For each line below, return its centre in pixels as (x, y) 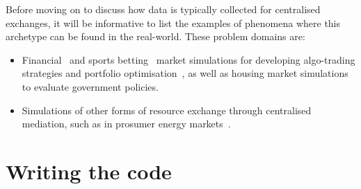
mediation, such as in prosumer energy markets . (126, 124)
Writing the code (89, 171)
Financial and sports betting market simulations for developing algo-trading (188, 59)
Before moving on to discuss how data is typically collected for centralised (163, 9)
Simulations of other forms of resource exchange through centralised (167, 110)
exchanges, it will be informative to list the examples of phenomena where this (173, 22)
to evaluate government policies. (90, 86)
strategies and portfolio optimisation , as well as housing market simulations (185, 73)
